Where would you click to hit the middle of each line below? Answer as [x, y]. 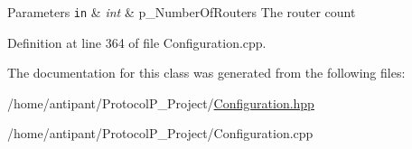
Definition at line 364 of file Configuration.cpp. [137, 42]
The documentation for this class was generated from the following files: [206, 73]
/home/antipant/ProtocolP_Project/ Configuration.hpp [161, 102]
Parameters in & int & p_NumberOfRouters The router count [182, 12]
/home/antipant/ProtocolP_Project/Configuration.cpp [160, 133]
